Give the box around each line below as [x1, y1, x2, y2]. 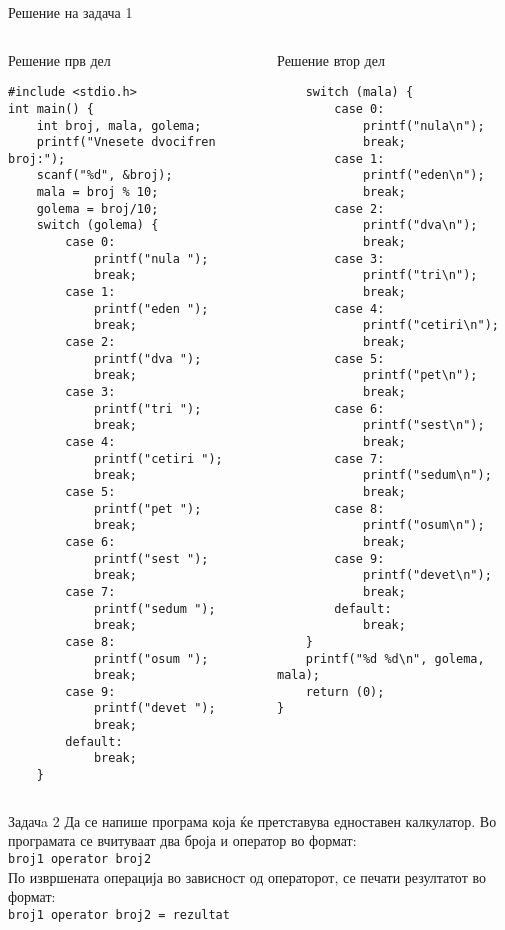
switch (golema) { [36, 218, 159, 233]
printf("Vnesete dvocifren [36, 135, 216, 150]
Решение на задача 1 [8, 2, 133, 22]
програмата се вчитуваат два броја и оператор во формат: [8, 830, 357, 851]
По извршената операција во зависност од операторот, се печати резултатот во [8, 866, 486, 887]
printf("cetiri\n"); [362, 318, 499, 333]
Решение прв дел [8, 49, 111, 70]
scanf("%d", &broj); [36, 168, 173, 183]
